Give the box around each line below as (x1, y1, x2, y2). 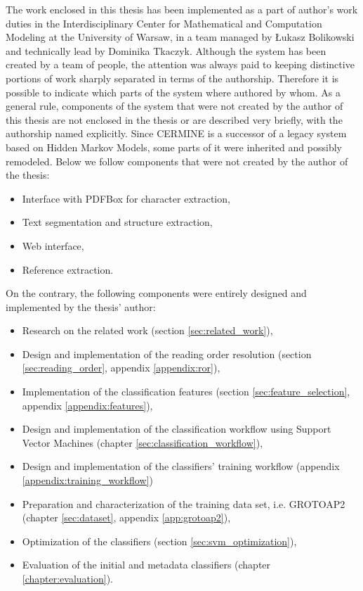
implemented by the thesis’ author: (6, 299, 156, 314)
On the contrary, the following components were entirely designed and (6, 286, 307, 300)
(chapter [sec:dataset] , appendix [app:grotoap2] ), (22, 510, 231, 525)
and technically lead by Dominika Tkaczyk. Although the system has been (6, 43, 326, 58)
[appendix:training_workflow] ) (22, 473, 153, 488)
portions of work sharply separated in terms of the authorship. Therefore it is (6, 70, 339, 85)
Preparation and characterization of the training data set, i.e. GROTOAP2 (22, 496, 345, 511)
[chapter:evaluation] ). (22, 571, 113, 585)
